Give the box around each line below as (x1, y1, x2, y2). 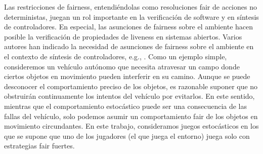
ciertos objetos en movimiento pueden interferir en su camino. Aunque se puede (4, 71, 250, 82)
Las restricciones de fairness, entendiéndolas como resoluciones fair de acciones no (4, 2, 257, 12)
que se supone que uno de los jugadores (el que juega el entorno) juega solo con (4, 130, 250, 141)
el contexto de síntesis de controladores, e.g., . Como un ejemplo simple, (4, 51, 227, 61)
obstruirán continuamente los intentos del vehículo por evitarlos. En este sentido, (4, 91, 255, 101)
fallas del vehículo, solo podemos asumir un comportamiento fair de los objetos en (4, 110, 258, 121)
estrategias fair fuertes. (4, 140, 75, 151)
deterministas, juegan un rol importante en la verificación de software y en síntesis (4, 11, 259, 22)
